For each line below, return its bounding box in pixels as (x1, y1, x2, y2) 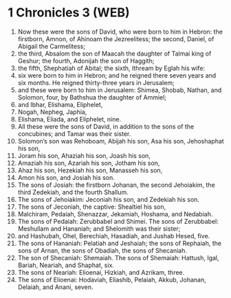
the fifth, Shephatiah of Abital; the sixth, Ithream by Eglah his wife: (17, 64, 206, 72)
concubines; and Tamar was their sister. (17, 129, 131, 138)
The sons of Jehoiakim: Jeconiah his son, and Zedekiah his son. (17, 195, 200, 203)
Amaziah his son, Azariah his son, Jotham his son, (17, 159, 160, 167)
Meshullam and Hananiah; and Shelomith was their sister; (17, 225, 181, 233)
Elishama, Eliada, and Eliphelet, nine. (17, 115, 122, 123)
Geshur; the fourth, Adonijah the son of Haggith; (17, 56, 155, 65)
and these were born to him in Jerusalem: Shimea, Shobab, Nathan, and (17, 86, 222, 94)
